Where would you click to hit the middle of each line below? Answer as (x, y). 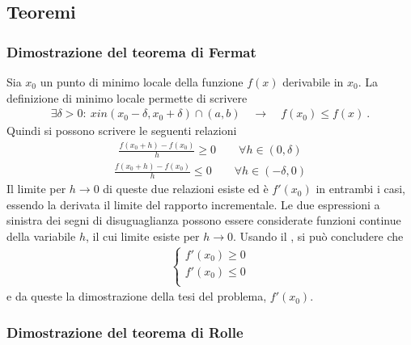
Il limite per (36, 189)
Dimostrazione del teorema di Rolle (125, 332)
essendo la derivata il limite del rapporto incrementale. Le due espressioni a (193, 204)
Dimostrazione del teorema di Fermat (131, 51)
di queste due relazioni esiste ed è (186, 189)
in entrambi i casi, (360, 189)
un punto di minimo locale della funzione (142, 82)
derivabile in (313, 82)
